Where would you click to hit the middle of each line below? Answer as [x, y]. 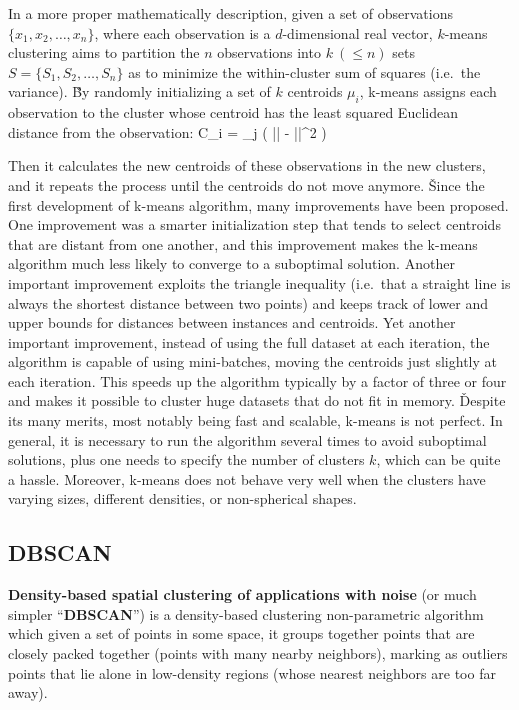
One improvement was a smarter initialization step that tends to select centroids [254, 224]
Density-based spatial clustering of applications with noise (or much [242, 594]
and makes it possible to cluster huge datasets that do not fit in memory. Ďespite [257, 400]
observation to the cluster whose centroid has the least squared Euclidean [233, 112]
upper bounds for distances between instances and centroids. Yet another [232, 322]
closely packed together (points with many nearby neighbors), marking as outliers [258, 653]
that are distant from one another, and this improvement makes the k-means [243, 243]
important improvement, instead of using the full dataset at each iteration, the [249, 341]
